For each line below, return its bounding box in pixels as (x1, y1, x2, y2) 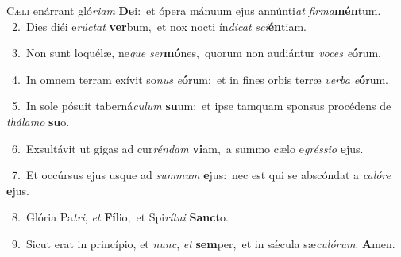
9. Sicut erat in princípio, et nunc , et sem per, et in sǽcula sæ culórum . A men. (11, 235, 395, 251)
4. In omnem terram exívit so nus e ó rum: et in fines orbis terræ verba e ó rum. (11, 71, 388, 87)
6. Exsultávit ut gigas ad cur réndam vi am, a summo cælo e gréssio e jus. (11, 140, 364, 156)
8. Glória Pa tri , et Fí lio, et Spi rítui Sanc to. (11, 209, 229, 225)
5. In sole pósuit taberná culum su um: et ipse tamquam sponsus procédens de (11, 98, 391, 114)
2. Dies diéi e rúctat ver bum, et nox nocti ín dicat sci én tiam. (11, 17, 307, 34)
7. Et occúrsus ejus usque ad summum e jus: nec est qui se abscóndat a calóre (11, 167, 391, 183)
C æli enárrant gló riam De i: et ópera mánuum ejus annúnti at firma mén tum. (6, 2, 381, 18)
